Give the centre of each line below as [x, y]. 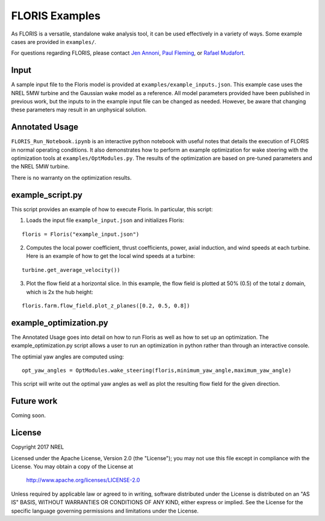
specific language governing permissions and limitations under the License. [105, 511]
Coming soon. [29, 416]
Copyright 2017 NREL [38, 447]
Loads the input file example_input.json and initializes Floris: [105, 220]
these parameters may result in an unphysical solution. [79, 110]
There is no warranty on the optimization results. [71, 177]
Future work [34, 401]
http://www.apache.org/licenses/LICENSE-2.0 [83, 480]
